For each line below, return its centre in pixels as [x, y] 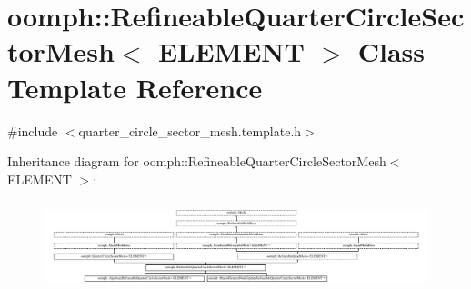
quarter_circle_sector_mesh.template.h [190, 130]
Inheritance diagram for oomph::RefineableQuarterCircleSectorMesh [197, 161]
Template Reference [135, 87]
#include [33, 130]
